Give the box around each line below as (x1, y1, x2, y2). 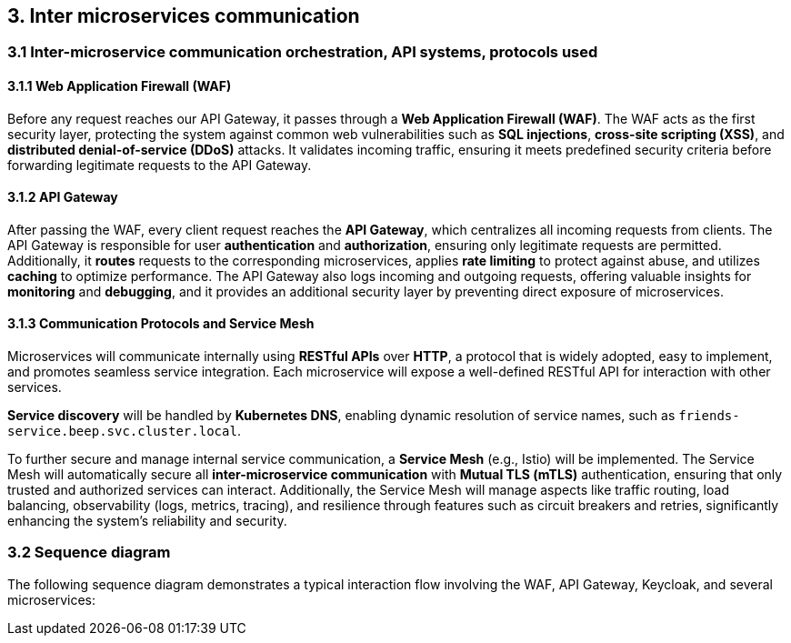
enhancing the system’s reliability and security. (7, 513, 287, 529)
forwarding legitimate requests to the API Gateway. (7, 156, 312, 173)
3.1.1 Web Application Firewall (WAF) (7, 78, 232, 95)
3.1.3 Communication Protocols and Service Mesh (7, 316, 315, 332)
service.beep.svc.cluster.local (7, 424, 237, 439)
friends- (678, 408, 740, 424)
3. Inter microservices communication (7, 5, 360, 27)
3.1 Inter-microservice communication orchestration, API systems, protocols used (7, 43, 598, 62)
